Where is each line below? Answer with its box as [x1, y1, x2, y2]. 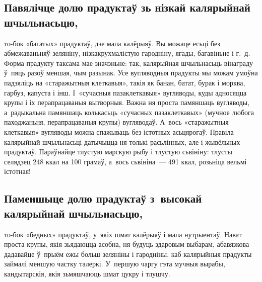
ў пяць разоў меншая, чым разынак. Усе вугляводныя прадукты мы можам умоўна [4, 67, 258, 78]
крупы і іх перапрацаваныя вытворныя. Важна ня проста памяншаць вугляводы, [4, 97, 250, 108]
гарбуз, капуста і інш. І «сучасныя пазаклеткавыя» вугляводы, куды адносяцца [4, 87, 247, 98]
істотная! [4, 166, 31, 176]
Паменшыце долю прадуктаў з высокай [4, 191, 202, 206]
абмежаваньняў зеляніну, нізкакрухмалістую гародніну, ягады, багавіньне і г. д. [4, 48, 250, 58]
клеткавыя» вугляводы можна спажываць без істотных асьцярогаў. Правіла [4, 126, 234, 137]
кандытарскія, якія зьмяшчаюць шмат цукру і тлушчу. [4, 268, 170, 278]
